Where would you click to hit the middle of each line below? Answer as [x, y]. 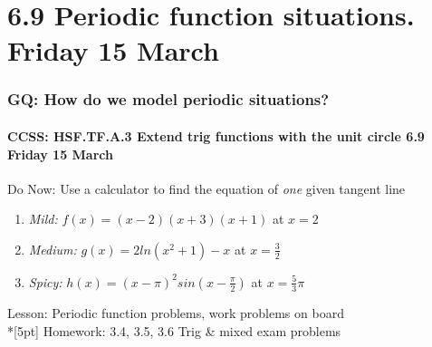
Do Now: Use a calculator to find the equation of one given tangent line [206, 188]
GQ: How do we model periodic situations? [168, 99]
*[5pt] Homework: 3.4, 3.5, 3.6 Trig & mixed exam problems [174, 330]
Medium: [53, 249]
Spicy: [45, 281]
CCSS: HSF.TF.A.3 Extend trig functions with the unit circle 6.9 [216, 136]
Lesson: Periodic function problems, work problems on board [176, 312]
